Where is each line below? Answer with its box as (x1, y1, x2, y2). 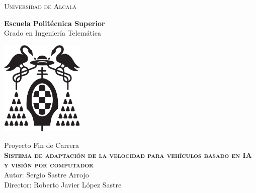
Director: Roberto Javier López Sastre (4, 179, 122, 189)
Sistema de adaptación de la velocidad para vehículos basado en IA (4, 149, 252, 160)
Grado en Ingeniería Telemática (4, 28, 102, 38)
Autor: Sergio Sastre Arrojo (4, 169, 89, 179)
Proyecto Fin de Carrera (4, 140, 79, 150)
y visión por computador (4, 159, 94, 170)
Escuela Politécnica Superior (4, 18, 105, 28)
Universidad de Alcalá (4, 1, 76, 11)
